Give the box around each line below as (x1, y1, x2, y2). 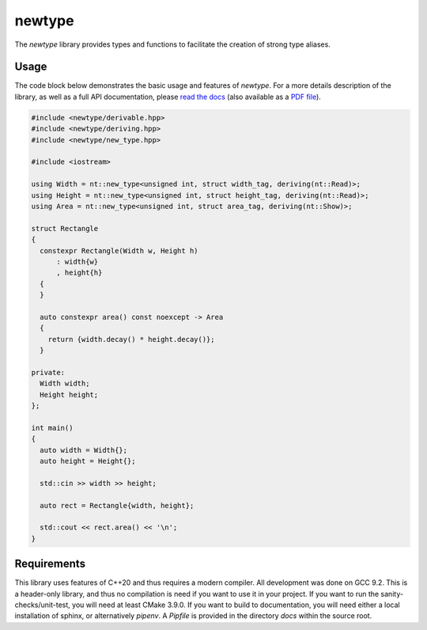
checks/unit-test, (14, 600, 70, 609)
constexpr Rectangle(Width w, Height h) (40, 246, 198, 255)
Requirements (14, 557, 86, 571)
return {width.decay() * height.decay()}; (47, 335, 215, 343)
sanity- (380, 589, 403, 598)
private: (31, 368, 66, 377)
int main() (31, 423, 74, 432)
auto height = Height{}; (40, 456, 136, 465)
